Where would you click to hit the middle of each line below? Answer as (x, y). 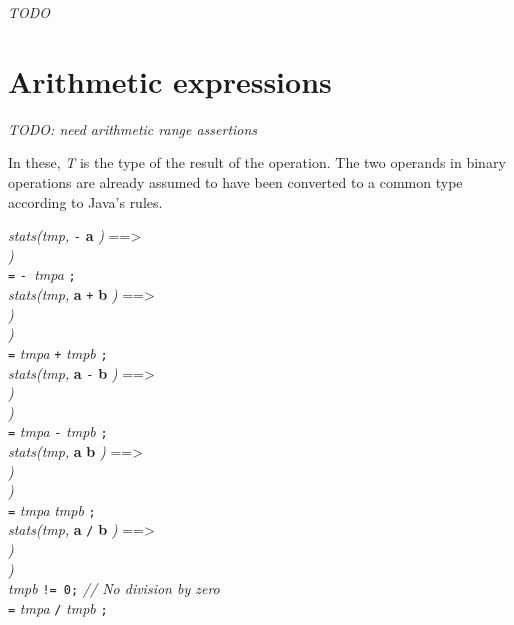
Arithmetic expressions (170, 80)
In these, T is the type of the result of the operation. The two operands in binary (257, 162)
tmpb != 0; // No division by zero (114, 588)
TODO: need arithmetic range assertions (133, 128)
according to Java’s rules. (85, 201)
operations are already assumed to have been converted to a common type (235, 181)
